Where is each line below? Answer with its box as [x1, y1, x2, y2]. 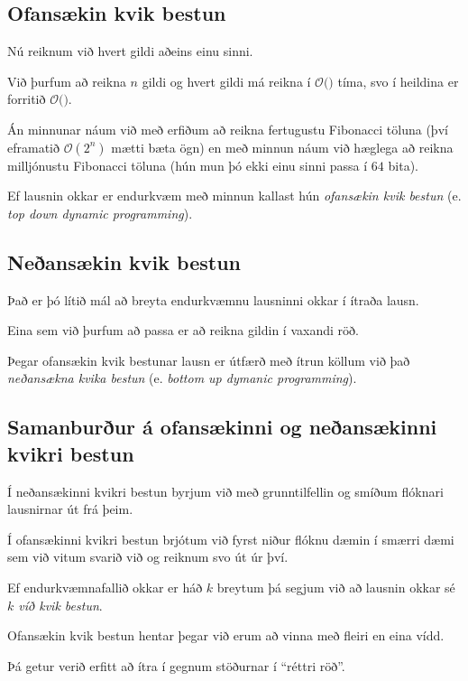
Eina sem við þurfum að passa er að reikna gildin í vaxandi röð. [7, 321, 359, 340]
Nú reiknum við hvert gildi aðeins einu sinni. [7, 42, 253, 61]
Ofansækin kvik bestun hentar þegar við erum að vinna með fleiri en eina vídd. [7, 626, 445, 645]
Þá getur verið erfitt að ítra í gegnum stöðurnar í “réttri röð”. [7, 656, 345, 675]
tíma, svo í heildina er [337, 71, 459, 90]
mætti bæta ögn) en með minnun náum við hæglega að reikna [111, 137, 454, 156]
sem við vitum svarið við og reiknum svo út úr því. [7, 547, 289, 566]
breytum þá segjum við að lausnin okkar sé [216, 577, 455, 596]
